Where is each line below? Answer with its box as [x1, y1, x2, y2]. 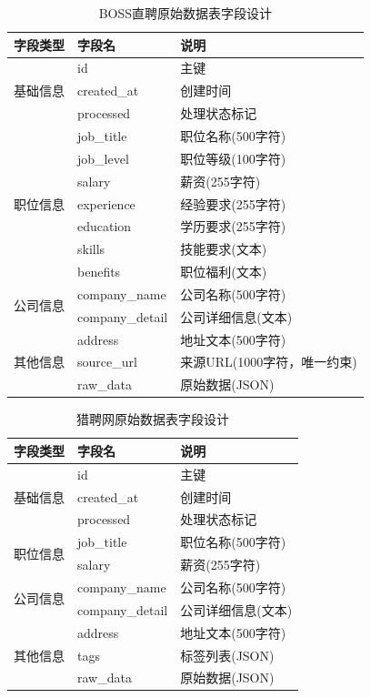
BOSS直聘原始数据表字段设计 [98, 4, 272, 22]
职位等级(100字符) [180, 148, 286, 167]
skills [77, 239, 105, 258]
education [77, 217, 132, 236]
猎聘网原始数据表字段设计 [76, 410, 230, 429]
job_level [77, 148, 129, 167]
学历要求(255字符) [180, 217, 286, 236]
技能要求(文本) [180, 239, 267, 258]
